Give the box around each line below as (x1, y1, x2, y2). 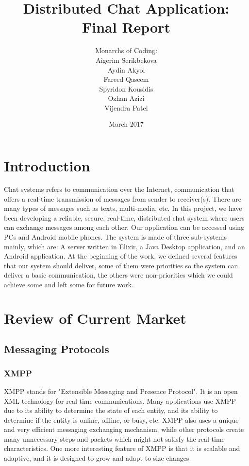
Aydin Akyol (107, 64, 145, 75)
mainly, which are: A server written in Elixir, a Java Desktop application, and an (4, 241, 245, 251)
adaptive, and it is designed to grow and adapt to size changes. (4, 453, 191, 463)
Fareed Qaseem (103, 74, 149, 84)
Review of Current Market (4, 308, 186, 328)
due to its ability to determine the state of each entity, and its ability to (4, 405, 218, 415)
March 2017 (109, 119, 144, 129)
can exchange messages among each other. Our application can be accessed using (4, 222, 245, 232)
